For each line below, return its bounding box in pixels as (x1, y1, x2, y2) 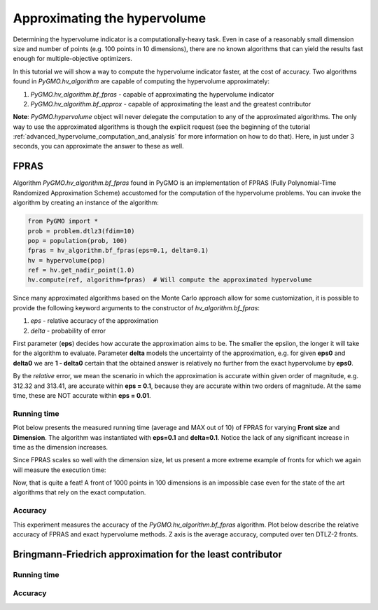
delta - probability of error (30, 326, 106, 335)
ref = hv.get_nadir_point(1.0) (27, 266, 136, 275)
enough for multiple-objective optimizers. (13, 55, 133, 63)
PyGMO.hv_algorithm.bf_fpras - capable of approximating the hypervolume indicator (30, 90, 274, 98)
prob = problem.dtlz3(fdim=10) (27, 227, 136, 235)
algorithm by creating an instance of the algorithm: (13, 198, 159, 207)
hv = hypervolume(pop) (27, 256, 106, 264)
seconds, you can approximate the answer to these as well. (13, 142, 185, 151)
